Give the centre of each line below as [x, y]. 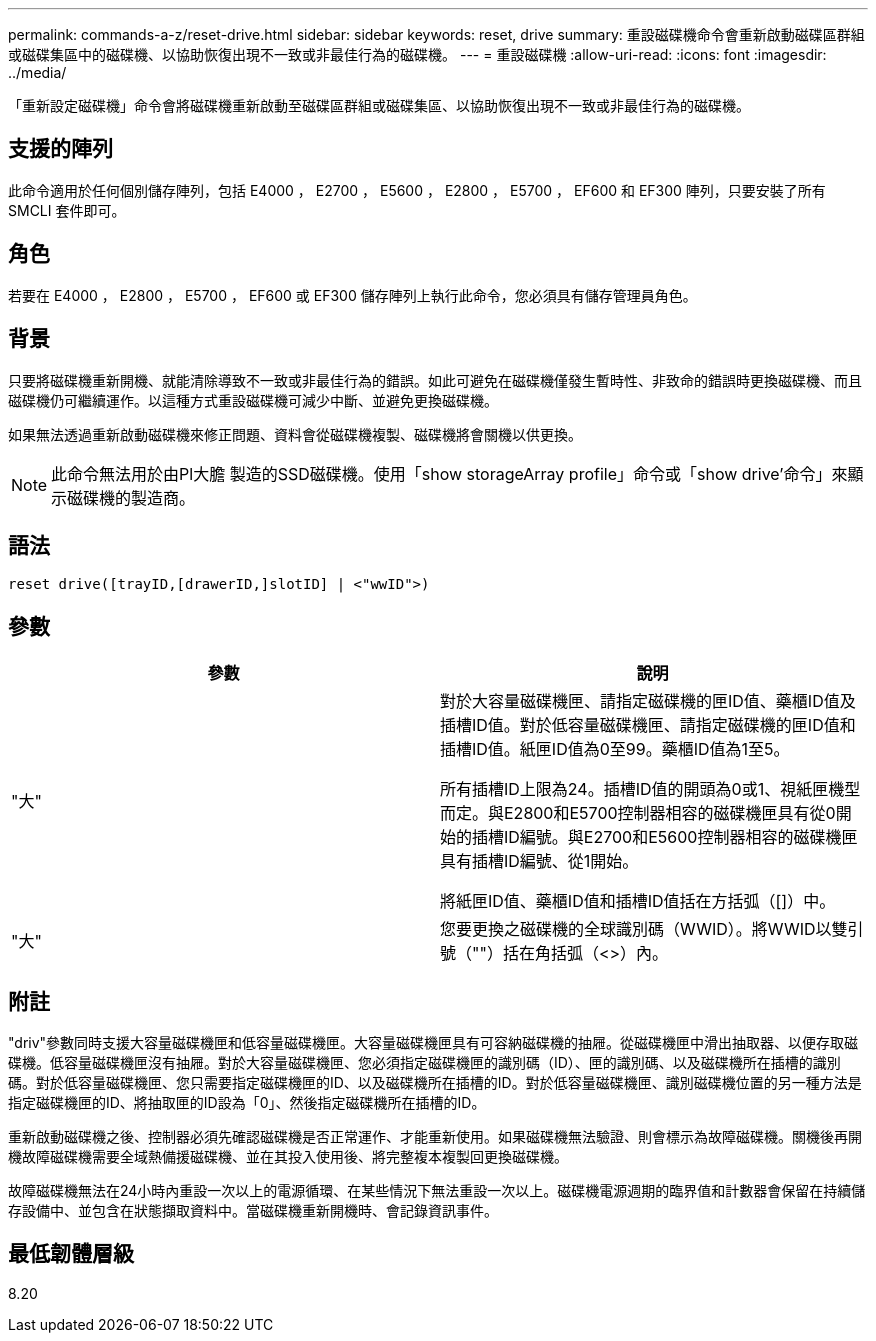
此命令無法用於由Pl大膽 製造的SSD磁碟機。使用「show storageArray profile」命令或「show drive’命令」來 [449, 473]
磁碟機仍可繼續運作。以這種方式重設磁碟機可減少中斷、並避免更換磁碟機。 [253, 400]
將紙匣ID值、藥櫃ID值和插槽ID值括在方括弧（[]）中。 [638, 901]
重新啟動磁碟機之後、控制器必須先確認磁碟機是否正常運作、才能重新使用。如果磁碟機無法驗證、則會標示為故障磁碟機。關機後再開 [435, 1137]
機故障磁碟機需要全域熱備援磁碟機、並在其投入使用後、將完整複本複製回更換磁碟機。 [288, 1157]
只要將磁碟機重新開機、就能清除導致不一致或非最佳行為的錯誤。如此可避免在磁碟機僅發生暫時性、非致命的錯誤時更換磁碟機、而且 [435, 380]
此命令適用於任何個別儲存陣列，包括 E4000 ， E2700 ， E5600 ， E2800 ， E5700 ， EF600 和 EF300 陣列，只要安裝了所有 [417, 190]
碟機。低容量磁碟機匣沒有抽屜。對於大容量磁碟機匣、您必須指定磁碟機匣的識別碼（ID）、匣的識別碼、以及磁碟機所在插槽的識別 [424, 1063]
